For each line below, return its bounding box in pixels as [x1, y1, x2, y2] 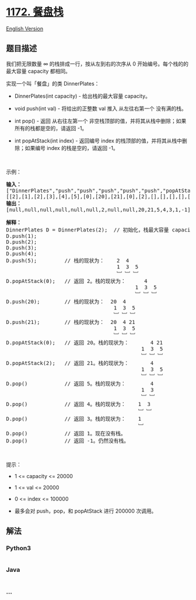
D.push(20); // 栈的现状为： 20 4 [6, 298, 127, 305]
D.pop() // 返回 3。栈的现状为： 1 [6, 415, 142, 422]
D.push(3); [6, 244, 37, 251]
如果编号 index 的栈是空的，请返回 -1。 [24, 144, 118, 151]
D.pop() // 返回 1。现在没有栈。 [6, 430, 127, 437]
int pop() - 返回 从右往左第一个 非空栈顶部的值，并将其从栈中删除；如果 [14, 117, 187, 124]
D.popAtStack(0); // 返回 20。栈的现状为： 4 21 [6, 339, 163, 346]
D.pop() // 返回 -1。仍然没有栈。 [6, 437, 129, 444]
